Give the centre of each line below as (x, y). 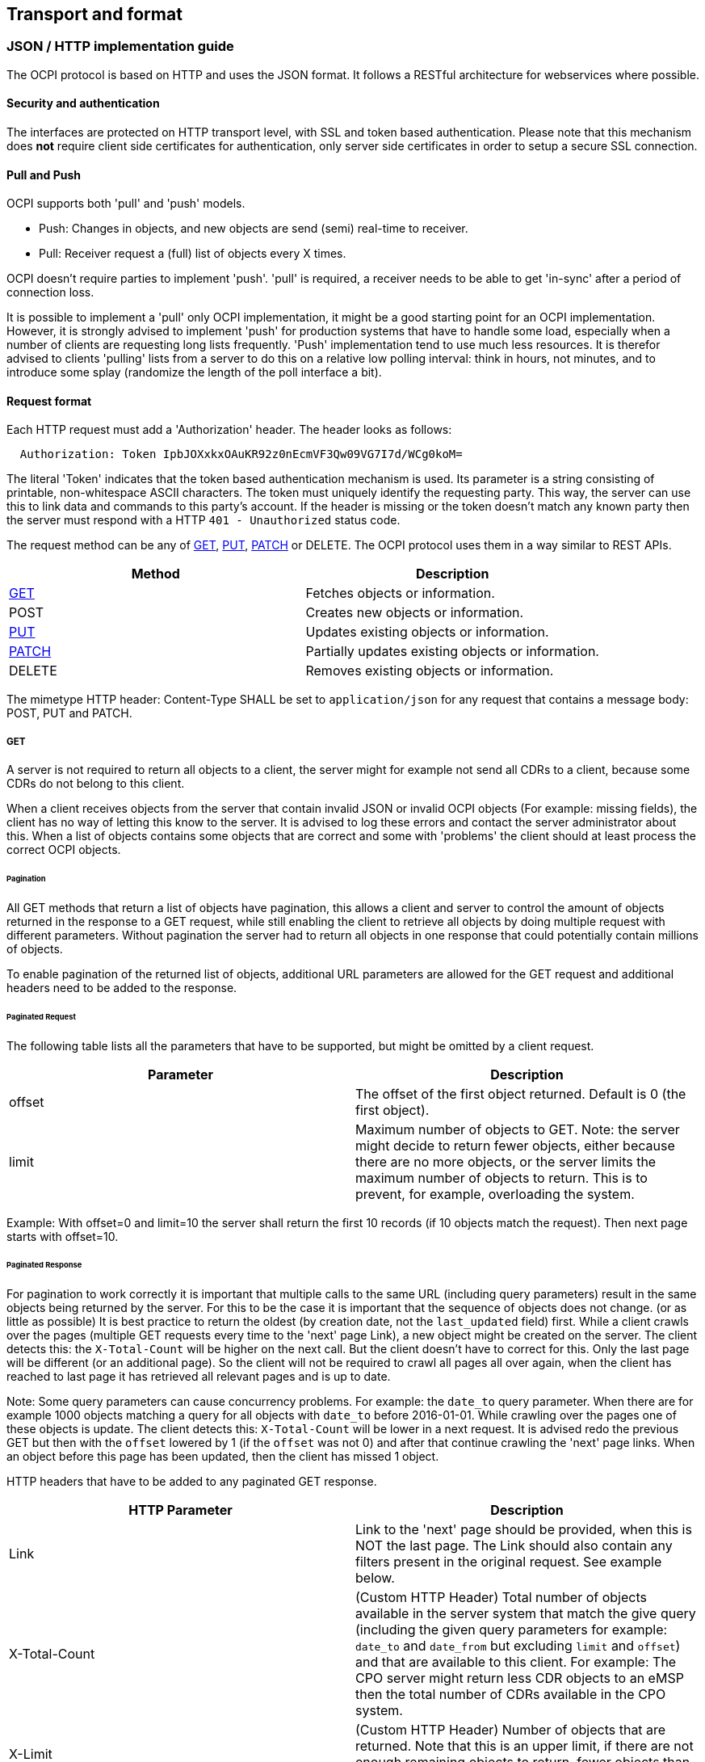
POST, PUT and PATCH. (69, 713)
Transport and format (94, 14)
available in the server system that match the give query (526, 1614)
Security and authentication (83, 103)
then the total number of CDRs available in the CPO (511, 1695)
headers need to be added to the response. (122, 987)
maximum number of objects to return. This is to (501, 1177)
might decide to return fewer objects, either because (515, 1145)
